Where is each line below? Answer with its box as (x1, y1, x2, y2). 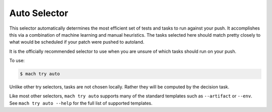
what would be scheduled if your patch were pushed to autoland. (9, 39, 145, 45)
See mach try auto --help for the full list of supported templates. (9, 100, 153, 106)
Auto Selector (9, 8, 69, 19)
